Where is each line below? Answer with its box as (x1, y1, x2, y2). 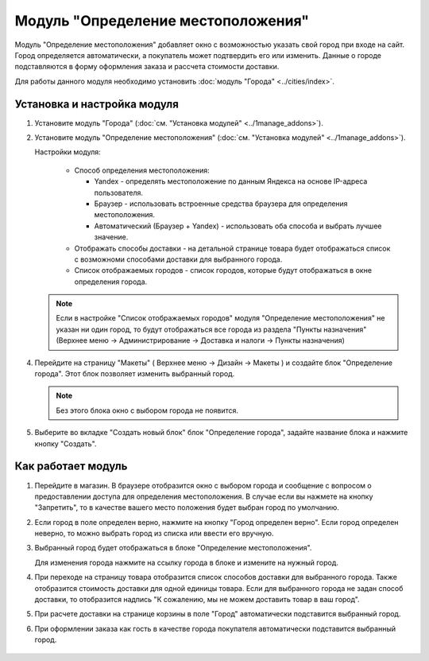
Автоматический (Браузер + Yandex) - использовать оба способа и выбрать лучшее (94, 221, 382, 231)
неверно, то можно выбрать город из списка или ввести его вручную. (34, 529, 274, 539)
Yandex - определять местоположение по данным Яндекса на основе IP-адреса (94, 177, 368, 186)
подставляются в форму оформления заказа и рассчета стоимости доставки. (14, 62, 280, 72)
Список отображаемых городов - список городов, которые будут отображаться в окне (74, 266, 373, 275)
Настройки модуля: (34, 147, 101, 157)
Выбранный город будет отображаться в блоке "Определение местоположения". (34, 543, 312, 553)
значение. (94, 232, 129, 242)
